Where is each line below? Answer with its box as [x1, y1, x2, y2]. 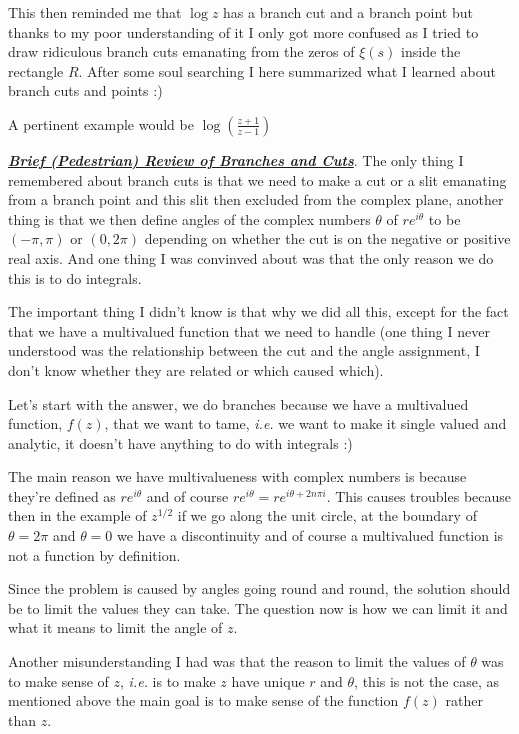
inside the [401, 41, 461, 62]
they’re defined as [8, 485, 116, 506]
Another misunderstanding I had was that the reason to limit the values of [8, 651, 466, 672]
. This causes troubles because [326, 485, 512, 506]
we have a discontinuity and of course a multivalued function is [117, 525, 504, 546]
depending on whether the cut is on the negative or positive [144, 228, 511, 249]
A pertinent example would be [8, 113, 194, 134]
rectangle [8, 60, 64, 81]
